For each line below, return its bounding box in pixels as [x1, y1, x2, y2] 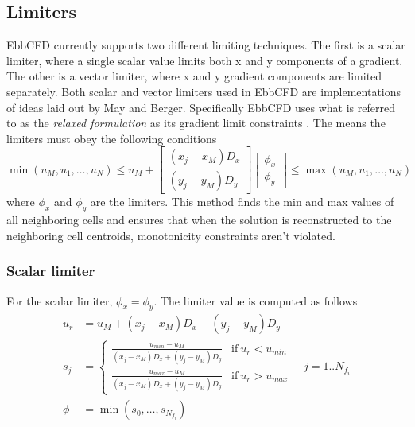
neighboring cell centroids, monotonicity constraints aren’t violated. [6, 227, 335, 243]
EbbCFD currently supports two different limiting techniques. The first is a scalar [6, 37, 405, 53]
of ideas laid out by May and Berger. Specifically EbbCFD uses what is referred [6, 99, 395, 115]
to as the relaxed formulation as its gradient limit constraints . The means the [6, 115, 386, 131]
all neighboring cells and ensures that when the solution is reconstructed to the [6, 212, 392, 228]
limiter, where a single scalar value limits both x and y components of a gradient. [6, 52, 403, 68]
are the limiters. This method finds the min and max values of [90, 193, 394, 210]
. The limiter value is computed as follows [153, 292, 358, 309]
